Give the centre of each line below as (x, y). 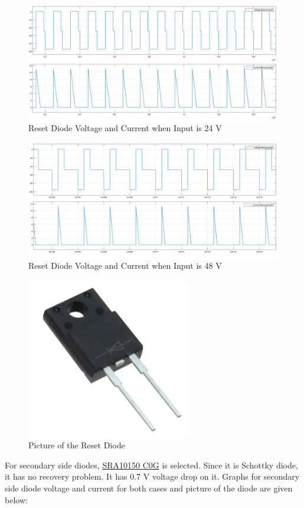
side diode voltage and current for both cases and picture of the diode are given (149, 488)
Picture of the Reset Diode (77, 445)
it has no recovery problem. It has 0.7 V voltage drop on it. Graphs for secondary (152, 476)
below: (16, 499)
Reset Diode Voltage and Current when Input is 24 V (125, 128)
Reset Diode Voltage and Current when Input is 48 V (125, 265)
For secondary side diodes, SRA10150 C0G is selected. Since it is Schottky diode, (151, 465)
